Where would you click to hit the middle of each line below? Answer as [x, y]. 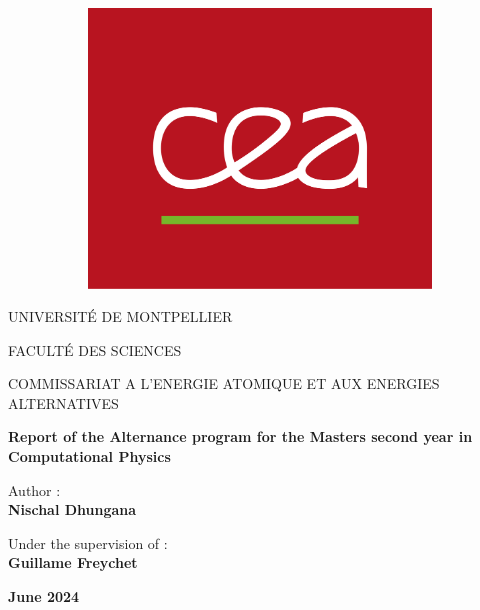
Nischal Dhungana [72, 509]
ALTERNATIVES [63, 402]
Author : [34, 489]
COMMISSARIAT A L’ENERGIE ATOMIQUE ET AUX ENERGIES [224, 383]
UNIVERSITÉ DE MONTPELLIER [120, 316]
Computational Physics [89, 456]
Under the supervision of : [88, 542]
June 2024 [44, 596]
